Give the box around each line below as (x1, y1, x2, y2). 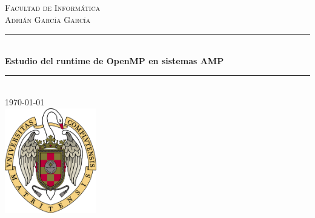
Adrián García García (5, 13, 91, 25)
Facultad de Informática (5, 1, 101, 13)
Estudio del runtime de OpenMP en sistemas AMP (5, 54, 224, 67)
